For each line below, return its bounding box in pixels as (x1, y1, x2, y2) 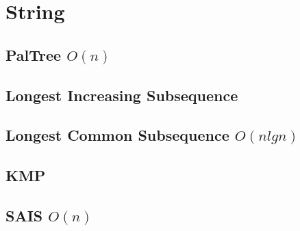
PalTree (5, 44, 62, 65)
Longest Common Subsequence (5, 124, 229, 146)
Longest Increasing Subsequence (5, 84, 238, 105)
